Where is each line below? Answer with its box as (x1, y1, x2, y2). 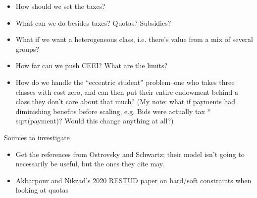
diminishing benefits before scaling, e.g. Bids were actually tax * (15, 106, 211, 116)
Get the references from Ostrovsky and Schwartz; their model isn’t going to (15, 149, 245, 159)
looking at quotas (15, 185, 69, 195)
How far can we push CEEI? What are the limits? (15, 60, 168, 71)
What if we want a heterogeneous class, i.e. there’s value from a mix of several (15, 34, 253, 44)
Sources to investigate (4, 132, 70, 142)
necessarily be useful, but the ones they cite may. (15, 158, 164, 169)
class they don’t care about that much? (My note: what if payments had (15, 96, 236, 107)
